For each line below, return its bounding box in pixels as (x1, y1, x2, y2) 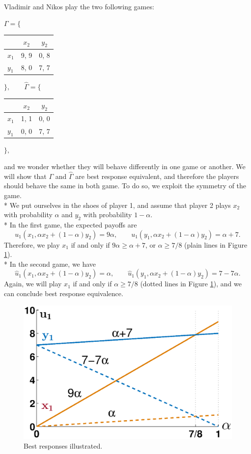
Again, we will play (4, 278, 62, 289)
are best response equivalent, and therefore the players (75, 171, 239, 181)
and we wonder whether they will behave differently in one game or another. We (4, 161, 246, 171)
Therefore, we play (4, 239, 60, 250)
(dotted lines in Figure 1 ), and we (140, 278, 242, 289)
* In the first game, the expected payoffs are (4, 219, 137, 229)
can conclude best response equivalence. (4, 288, 123, 298)
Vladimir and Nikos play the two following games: (4, 1, 154, 11)
